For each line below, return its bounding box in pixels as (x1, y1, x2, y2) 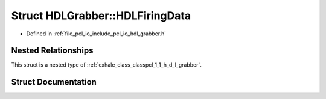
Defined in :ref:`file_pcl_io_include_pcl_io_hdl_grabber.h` (26, 30, 167, 37)
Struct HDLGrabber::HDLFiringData (11, 9, 191, 22)
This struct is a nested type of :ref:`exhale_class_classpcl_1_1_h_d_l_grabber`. (11, 61, 202, 68)
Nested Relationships (11, 46, 94, 56)
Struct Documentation (11, 77, 97, 87)
